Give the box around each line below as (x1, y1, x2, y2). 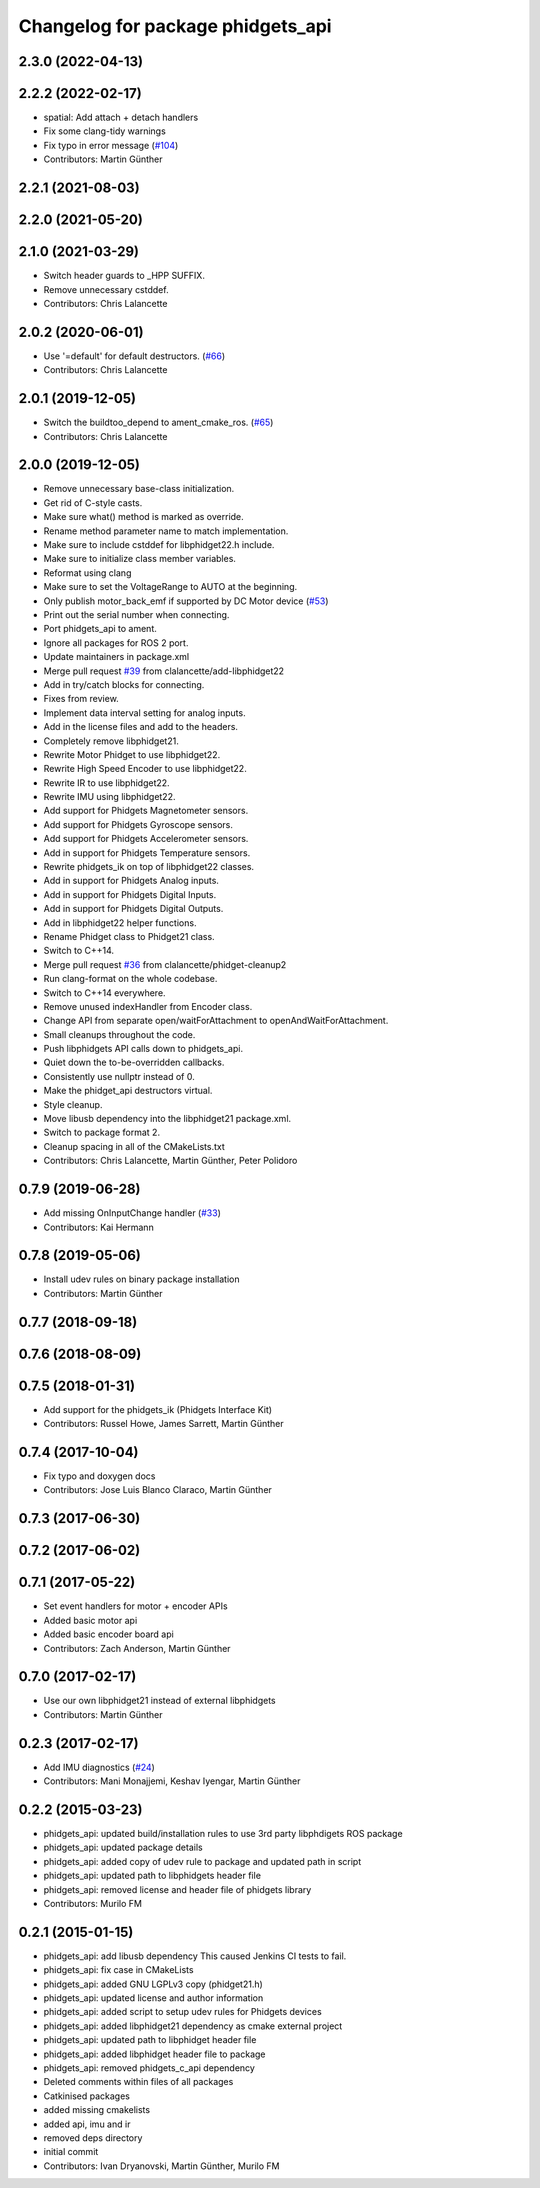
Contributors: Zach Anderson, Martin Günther (43, 1642, 231, 1654)
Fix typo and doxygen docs (43, 1470, 156, 1482)
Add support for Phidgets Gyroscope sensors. (43, 818, 234, 830)
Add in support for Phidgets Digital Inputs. (43, 888, 217, 900)
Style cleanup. (43, 1098, 103, 1110)
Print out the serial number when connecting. (43, 608, 230, 620)
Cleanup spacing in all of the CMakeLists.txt (43, 1140, 225, 1152)
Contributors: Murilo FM (43, 1898, 142, 1909)
